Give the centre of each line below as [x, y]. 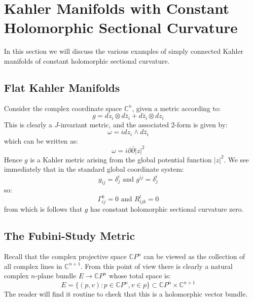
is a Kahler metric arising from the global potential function [121, 159]
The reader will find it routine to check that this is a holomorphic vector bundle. [126, 294]
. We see [236, 159]
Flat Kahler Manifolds [62, 87]
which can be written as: [41, 140]
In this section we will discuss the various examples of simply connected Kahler [124, 51]
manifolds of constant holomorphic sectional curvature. [87, 60]
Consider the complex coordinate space [63, 108]
